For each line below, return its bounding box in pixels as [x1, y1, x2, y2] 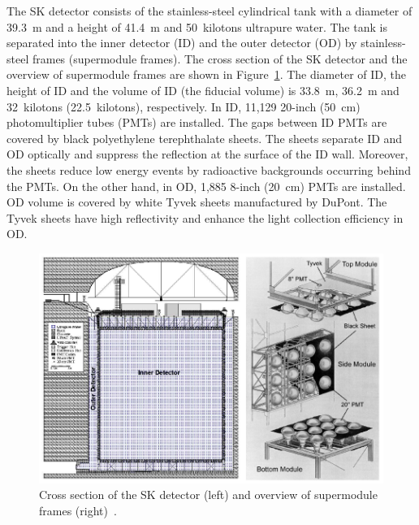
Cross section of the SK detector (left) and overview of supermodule [39, 486, 378, 503]
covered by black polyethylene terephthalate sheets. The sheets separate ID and [6, 129, 403, 146]
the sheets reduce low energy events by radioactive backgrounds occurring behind [6, 161, 411, 178]
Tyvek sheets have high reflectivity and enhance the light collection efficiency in [6, 209, 404, 226]
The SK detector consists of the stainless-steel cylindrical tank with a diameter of [6, 2, 413, 19]
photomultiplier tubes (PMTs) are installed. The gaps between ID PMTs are [6, 114, 387, 131]
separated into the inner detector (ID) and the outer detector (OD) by [6, 34, 357, 51]
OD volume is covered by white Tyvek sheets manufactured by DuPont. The [6, 193, 387, 210]
